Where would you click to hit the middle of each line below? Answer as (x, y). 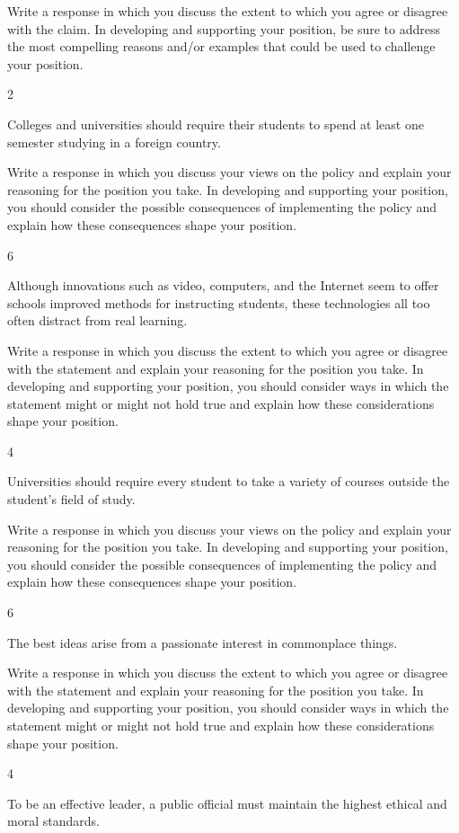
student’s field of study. (71, 499)
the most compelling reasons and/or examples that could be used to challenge (221, 46)
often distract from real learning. (97, 320)
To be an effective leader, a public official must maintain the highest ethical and (227, 803)
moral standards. (53, 821)
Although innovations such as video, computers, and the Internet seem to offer (223, 285)
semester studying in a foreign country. (114, 142)
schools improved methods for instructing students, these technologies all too (219, 302)
